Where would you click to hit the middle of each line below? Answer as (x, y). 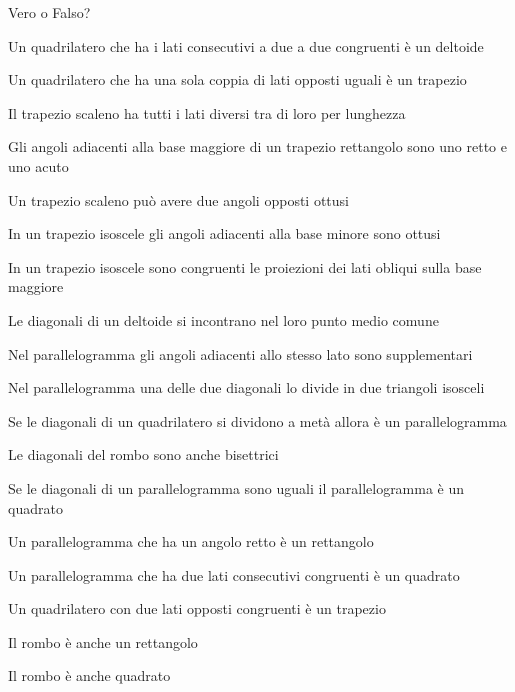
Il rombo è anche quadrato (89, 675)
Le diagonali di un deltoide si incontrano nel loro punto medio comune (223, 319)
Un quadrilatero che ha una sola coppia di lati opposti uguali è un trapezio (237, 79)
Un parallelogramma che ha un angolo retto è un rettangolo (191, 541)
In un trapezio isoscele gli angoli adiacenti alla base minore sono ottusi (224, 233)
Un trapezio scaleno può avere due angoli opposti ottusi (178, 199)
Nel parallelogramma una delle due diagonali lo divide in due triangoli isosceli (246, 387)
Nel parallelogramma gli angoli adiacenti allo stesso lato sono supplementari (240, 353)
